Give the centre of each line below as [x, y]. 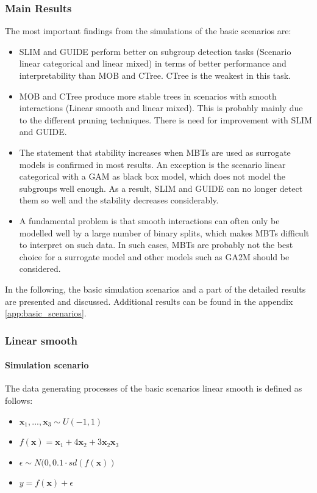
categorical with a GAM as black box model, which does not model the [152, 176]
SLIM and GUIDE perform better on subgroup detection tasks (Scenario [155, 51]
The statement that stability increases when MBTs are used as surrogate [155, 152]
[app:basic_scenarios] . [46, 313]
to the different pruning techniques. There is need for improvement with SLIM [166, 119]
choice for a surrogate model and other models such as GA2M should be [154, 256]
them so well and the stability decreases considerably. [119, 200]
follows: [19, 400]
